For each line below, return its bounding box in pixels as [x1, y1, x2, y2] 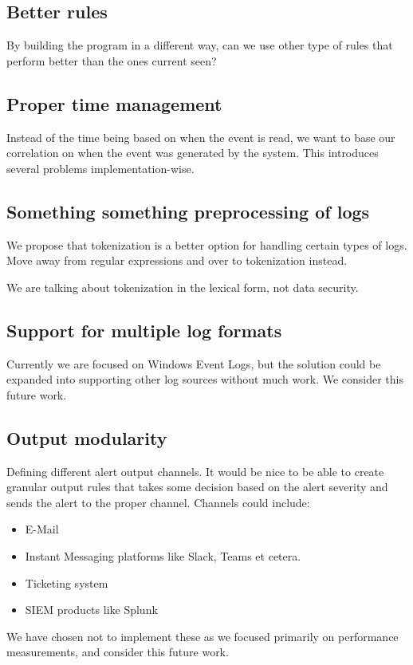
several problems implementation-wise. [6, 159, 195, 176]
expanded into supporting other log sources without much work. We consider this [6, 371, 403, 388]
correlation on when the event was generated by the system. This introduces [6, 144, 379, 161]
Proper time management [6, 91, 222, 116]
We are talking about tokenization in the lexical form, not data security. [6, 278, 359, 295]
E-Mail [25, 521, 59, 537]
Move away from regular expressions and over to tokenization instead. [6, 252, 348, 269]
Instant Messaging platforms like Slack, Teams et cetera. [25, 547, 301, 564]
